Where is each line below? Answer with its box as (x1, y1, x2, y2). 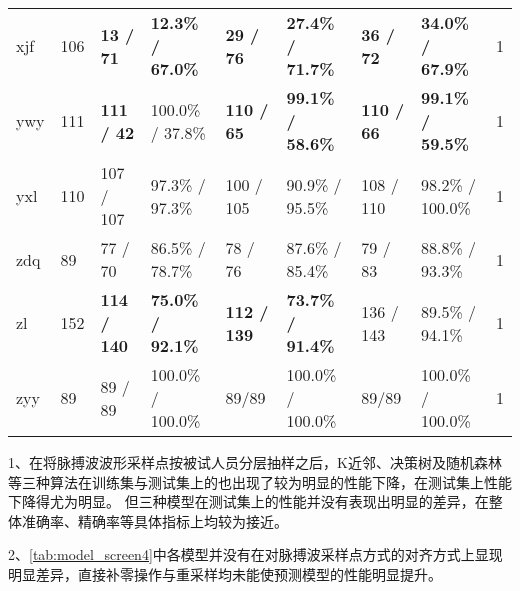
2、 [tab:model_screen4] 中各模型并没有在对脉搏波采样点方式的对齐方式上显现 (8, 544, 503, 565)
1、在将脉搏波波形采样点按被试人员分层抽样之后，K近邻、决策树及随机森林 (8, 452, 502, 472)
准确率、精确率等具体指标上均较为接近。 (21, 510, 288, 531)
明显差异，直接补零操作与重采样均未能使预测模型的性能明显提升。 (8, 563, 442, 584)
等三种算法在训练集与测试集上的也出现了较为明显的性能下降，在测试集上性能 (8, 471, 512, 492)
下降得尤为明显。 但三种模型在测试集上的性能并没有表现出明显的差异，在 (8, 491, 489, 512)
